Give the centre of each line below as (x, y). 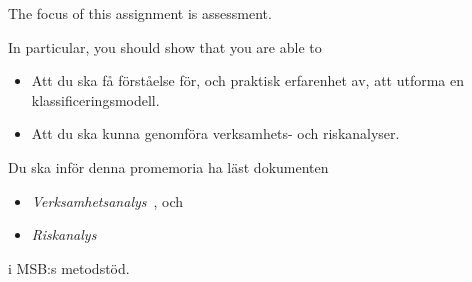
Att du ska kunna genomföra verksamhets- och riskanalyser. (215, 133)
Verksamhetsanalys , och (107, 200)
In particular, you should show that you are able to (165, 46)
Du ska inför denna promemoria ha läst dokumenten (168, 166)
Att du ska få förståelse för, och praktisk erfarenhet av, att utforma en (248, 80)
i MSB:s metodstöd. (69, 267)
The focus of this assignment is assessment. (140, 13)
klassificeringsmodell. (95, 99)
